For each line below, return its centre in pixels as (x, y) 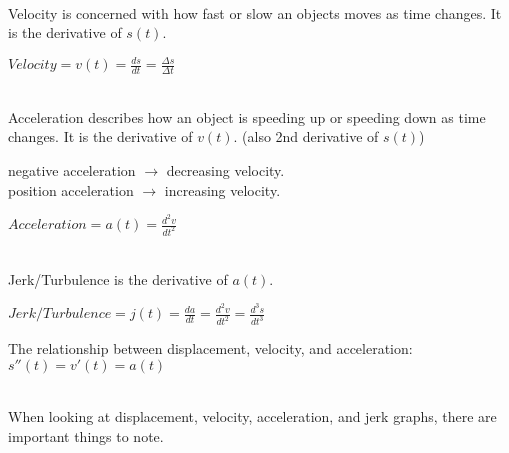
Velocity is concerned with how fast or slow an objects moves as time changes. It (255, 12)
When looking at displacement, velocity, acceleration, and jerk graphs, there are (252, 416)
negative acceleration (72, 169)
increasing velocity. (222, 189)
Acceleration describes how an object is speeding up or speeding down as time (247, 116)
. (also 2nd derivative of (306, 136)
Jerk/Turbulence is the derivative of (118, 278)
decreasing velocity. (225, 169)
